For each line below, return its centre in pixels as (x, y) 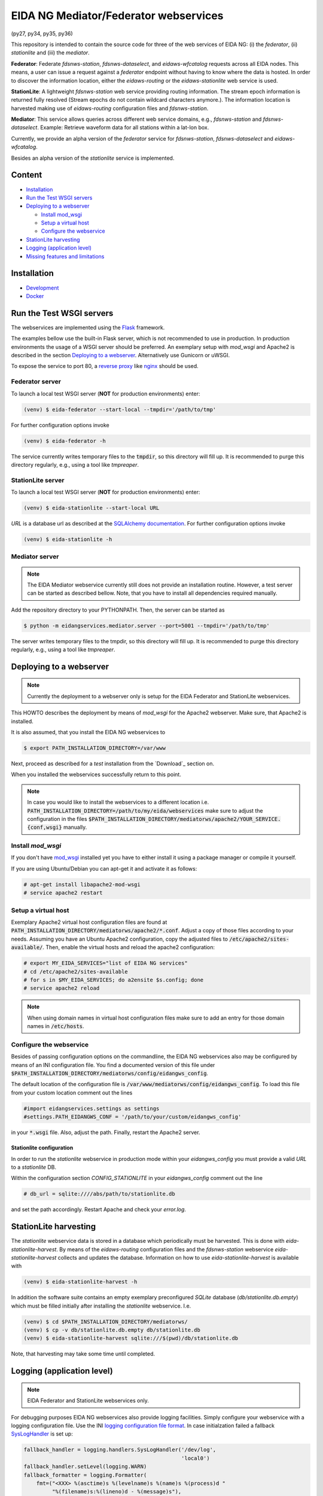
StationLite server (38, 480)
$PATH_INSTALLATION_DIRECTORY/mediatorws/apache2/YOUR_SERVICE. (185, 819)
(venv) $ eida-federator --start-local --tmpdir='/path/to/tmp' (120, 409)
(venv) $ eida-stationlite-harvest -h (80, 1282)
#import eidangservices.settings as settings (92, 1108)
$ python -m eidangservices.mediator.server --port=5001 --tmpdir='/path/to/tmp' (147, 626)
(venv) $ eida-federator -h (65, 441)
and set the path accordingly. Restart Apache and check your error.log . (99, 1209)
